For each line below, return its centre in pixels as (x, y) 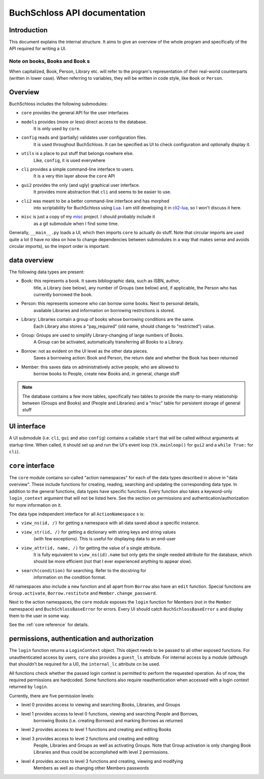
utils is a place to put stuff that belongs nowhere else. (77, 154)
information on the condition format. (70, 578)
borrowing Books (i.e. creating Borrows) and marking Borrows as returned (108, 720)
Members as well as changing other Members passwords (91, 768)
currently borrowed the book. (63, 294)
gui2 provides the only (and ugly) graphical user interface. (81, 185)
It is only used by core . (57, 129)
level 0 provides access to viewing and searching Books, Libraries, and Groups (101, 705)
